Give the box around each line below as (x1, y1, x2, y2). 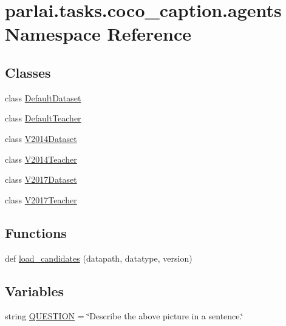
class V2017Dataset (5, 173, 77, 186)
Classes (5, 63, 51, 81)
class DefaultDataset (5, 91, 81, 104)
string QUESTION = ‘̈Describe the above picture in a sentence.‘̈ (5, 310, 243, 322)
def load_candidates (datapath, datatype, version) (5, 251, 192, 264)
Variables (5, 281, 64, 300)
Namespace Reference (5, 21, 191, 46)
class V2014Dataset (5, 132, 77, 144)
